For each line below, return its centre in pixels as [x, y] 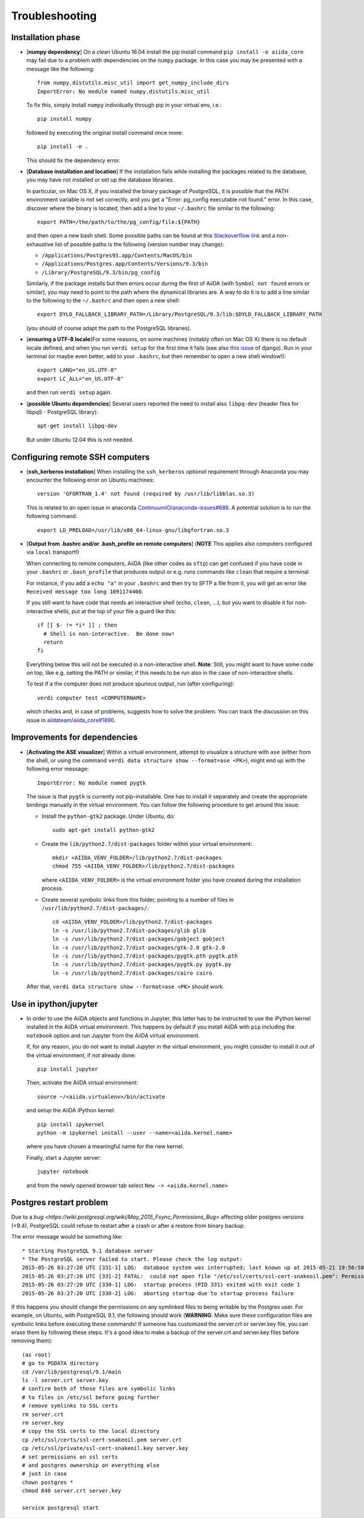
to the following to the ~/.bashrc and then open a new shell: [103, 301]
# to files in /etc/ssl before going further [91, 1397]
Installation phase [46, 37]
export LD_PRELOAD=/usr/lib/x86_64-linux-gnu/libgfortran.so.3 [133, 530]
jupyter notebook [63, 1172]
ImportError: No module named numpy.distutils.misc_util [124, 91]
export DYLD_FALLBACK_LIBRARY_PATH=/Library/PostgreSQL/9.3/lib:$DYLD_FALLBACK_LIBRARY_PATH [180, 315]
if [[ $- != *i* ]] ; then [77, 625]
